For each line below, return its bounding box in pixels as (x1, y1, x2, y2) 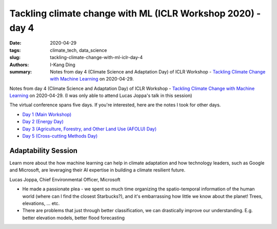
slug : (9, 54, 21, 61)
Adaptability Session (9, 146, 78, 155)
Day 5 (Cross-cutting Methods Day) (22, 133, 98, 139)
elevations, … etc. (22, 200, 60, 206)
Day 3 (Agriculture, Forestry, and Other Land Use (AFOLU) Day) (22, 126, 157, 132)
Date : (9, 40, 22, 46)
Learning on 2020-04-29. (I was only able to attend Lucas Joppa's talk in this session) (9, 92, 192, 99)
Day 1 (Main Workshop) (22, 111, 72, 118)
